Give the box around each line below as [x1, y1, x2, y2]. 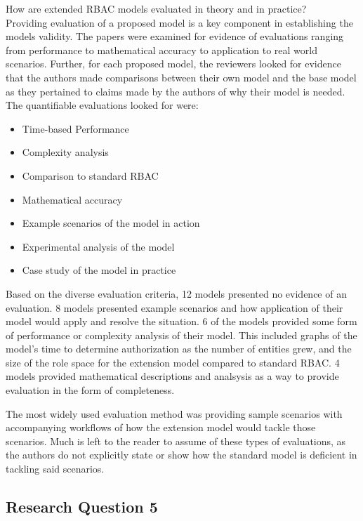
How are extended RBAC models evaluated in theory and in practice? [6, 1, 307, 15]
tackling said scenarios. [6, 461, 105, 476]
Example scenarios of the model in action [22, 216, 200, 230]
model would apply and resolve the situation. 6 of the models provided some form [6, 314, 357, 329]
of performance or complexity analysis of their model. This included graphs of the [6, 327, 357, 342]
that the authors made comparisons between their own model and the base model [6, 70, 357, 84]
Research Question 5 [6, 496, 158, 517]
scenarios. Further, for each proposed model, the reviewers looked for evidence [6, 56, 341, 71]
